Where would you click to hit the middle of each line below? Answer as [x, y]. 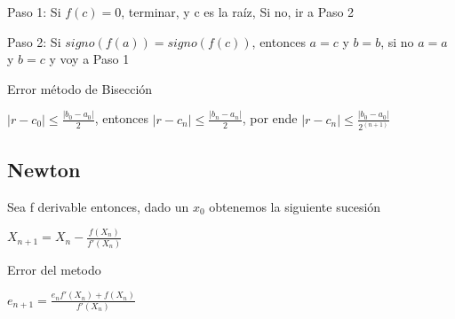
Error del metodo [54, 269]
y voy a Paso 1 [89, 59]
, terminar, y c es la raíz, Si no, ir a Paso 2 [238, 12]
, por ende [270, 118]
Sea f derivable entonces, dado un [98, 206]
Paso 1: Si [34, 12]
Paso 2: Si [34, 41]
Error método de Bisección [80, 88]
